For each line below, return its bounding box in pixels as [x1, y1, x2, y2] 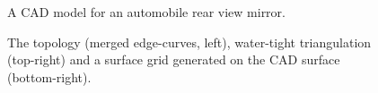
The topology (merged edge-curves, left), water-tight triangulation [7, 32, 372, 51]
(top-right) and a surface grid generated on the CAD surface [7, 50, 340, 69]
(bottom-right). [7, 67, 92, 86]
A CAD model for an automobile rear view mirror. [7, 3, 286, 21]
